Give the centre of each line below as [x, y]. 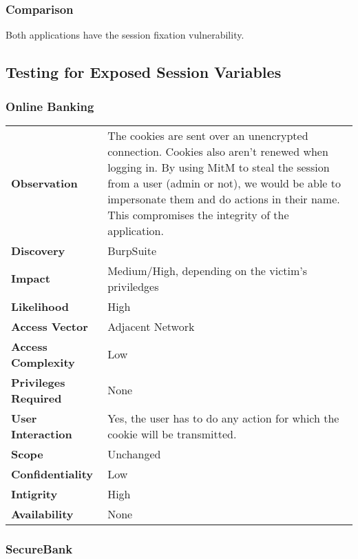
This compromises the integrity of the [198, 214]
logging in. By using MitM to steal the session [219, 167]
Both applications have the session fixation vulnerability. [125, 35]
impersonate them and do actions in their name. [224, 199]
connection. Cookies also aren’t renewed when [218, 151]
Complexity [43, 362]
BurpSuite [132, 250]
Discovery [38, 250]
